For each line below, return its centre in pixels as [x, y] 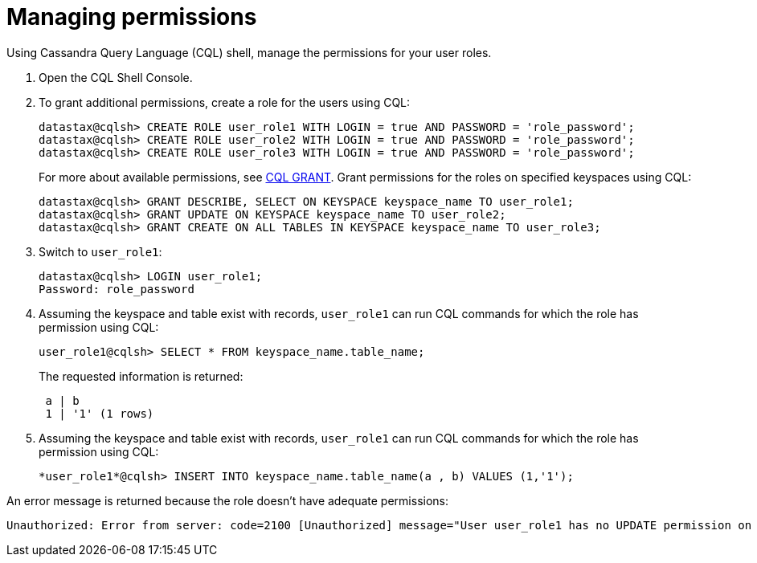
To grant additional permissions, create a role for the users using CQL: [225, 102]
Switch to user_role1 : [100, 251]
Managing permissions [132, 17]
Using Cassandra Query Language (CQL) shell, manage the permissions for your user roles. [249, 52]
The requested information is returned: [141, 376]
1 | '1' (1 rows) [100, 413]
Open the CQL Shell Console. [116, 77]
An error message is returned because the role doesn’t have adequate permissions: [227, 500]
